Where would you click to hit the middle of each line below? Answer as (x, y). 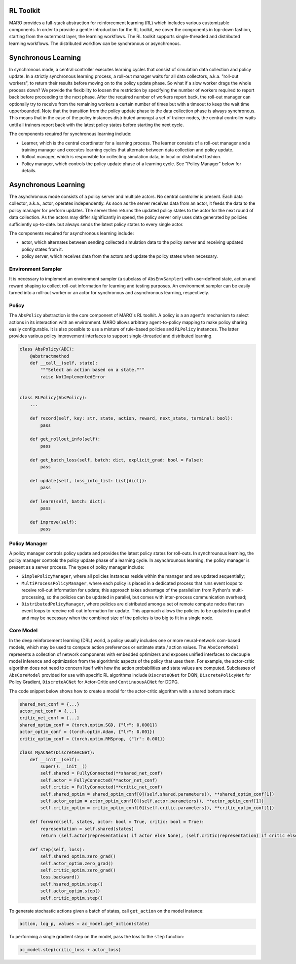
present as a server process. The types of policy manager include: (77, 567)
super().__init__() (64, 766)
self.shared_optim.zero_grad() (78, 856)
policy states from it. (42, 249)
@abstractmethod (49, 356)
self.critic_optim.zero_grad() (78, 870)
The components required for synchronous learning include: (70, 134)
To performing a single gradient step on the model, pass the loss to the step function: (97, 937)
